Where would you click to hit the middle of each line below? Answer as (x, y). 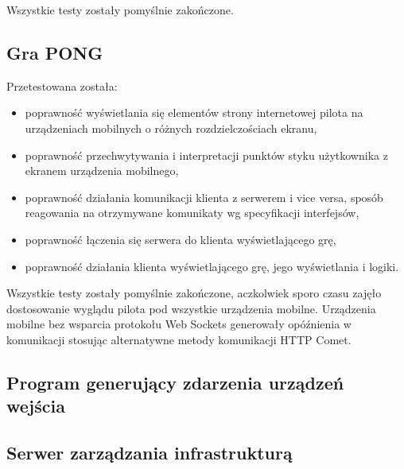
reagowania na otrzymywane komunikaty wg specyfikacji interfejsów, (192, 213)
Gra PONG (55, 52)
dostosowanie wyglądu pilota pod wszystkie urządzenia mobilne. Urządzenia (191, 308)
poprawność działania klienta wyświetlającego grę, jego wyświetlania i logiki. (212, 266)
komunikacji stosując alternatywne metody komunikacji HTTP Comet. (179, 339)
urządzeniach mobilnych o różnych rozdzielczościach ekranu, (171, 128)
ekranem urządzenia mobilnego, (102, 171)
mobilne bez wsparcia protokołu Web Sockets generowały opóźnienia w (179, 324)
